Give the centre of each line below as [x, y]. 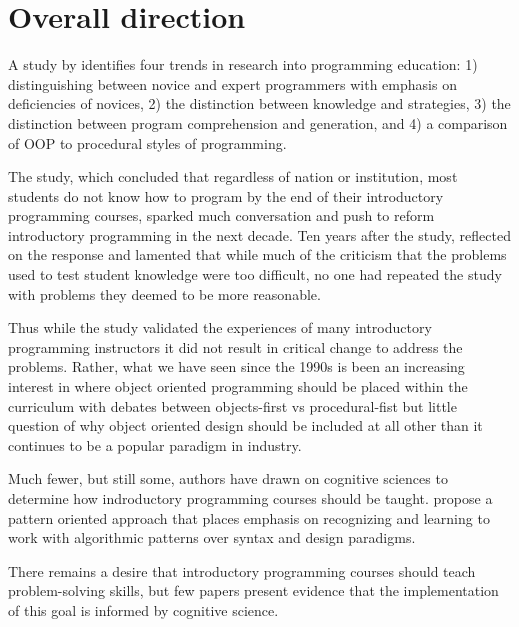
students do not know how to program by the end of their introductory [226, 195]
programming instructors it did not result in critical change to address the [235, 346]
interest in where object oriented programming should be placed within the [238, 386]
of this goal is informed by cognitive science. [143, 609]
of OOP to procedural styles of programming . [147, 142]
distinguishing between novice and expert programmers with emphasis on [232, 83]
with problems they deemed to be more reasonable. [164, 293]
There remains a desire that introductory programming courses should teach [242, 570]
